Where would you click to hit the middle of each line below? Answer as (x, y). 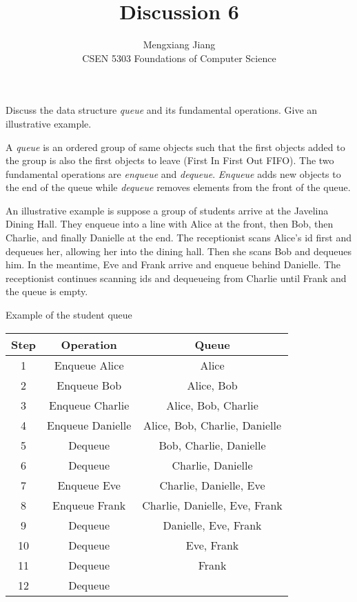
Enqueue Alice (89, 365)
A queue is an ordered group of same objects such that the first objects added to (175, 147)
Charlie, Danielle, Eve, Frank (212, 505)
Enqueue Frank (89, 505)
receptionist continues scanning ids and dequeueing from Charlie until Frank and (176, 278)
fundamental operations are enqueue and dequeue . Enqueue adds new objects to (173, 173)
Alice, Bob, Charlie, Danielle (213, 425)
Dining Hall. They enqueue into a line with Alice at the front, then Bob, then (170, 224)
